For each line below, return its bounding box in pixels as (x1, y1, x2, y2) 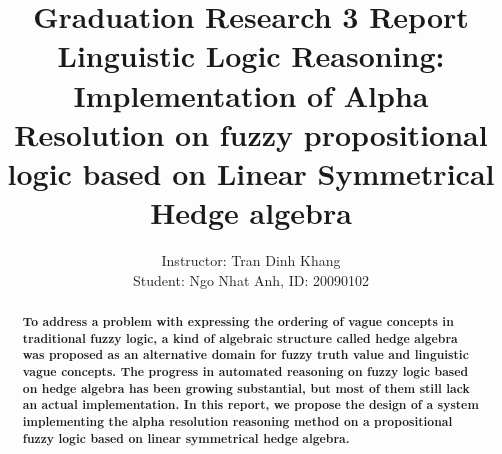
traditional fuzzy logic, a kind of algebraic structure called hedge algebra (22, 329, 458, 347)
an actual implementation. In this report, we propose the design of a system (22, 396, 479, 414)
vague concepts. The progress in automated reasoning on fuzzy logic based (22, 363, 469, 381)
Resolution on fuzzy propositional (14, 113, 488, 154)
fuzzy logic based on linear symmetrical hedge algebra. (22, 429, 350, 447)
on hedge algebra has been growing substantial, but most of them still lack (22, 379, 470, 397)
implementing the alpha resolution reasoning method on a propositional (22, 412, 453, 430)
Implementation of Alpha (73, 74, 429, 115)
